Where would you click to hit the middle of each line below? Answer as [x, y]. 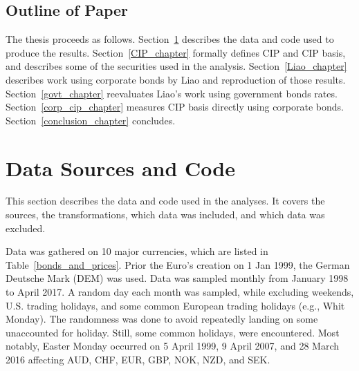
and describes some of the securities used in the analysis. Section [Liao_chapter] [176, 66]
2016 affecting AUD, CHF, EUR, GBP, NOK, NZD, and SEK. [138, 360]
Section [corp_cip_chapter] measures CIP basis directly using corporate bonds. [175, 107]
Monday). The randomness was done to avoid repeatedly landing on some [162, 319]
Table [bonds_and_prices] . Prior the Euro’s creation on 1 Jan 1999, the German [178, 264]
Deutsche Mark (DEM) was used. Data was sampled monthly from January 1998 [177, 278]
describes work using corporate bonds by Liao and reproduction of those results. [176, 79]
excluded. [26, 228]
